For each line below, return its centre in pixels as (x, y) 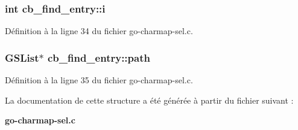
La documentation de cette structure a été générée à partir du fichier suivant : (149, 100)
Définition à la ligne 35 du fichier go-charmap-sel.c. (99, 80)
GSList (22, 57)
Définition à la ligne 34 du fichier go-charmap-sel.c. (99, 31)
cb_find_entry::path (99, 57)
